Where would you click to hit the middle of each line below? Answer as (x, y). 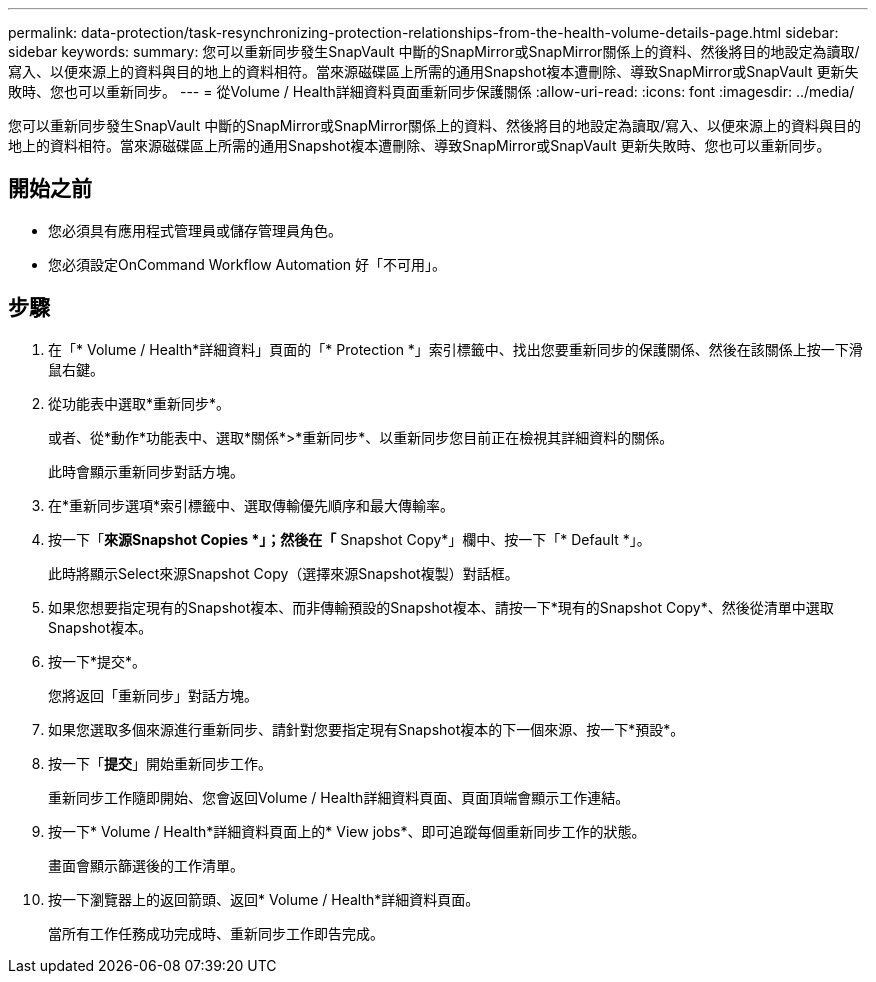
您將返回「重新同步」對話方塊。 (153, 695)
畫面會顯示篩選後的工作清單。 (146, 865)
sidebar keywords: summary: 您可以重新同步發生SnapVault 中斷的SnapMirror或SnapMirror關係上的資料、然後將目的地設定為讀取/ (434, 51)
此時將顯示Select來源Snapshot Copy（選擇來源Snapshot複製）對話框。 (283, 573)
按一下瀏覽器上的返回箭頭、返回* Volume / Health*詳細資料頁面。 (264, 899)
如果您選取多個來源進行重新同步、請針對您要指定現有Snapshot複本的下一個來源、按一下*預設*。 (366, 729)
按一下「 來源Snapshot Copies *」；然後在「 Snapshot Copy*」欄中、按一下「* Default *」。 (349, 539)
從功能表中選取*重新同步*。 (139, 403)
